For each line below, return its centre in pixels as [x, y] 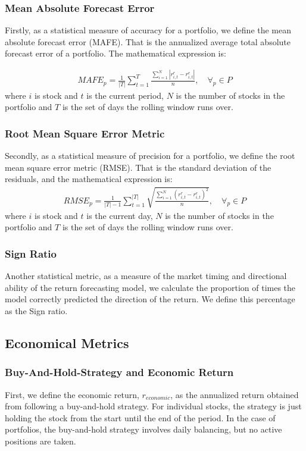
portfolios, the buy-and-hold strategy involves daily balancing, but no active [143, 429]
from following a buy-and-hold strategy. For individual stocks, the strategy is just [153, 406]
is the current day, [120, 215]
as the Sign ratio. [36, 311]
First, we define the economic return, [72, 394]
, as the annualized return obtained [235, 394]
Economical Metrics [67, 343]
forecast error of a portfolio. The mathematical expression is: [115, 53]
